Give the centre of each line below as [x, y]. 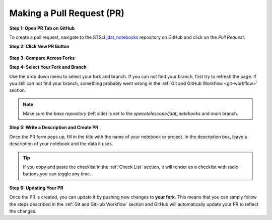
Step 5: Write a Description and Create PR [54, 128]
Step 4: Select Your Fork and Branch [48, 67]
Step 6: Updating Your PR [36, 188]
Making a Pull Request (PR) [67, 13]
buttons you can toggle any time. [57, 174]
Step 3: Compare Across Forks [42, 58]
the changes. [23, 211]
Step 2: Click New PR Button [39, 46]
